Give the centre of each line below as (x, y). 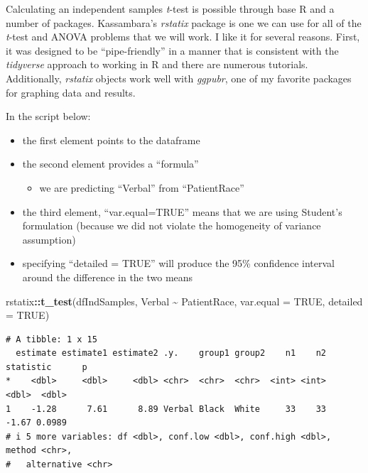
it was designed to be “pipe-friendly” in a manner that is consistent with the (172, 50)
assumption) (49, 239)
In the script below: (48, 116)
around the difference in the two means (108, 277)
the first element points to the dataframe (111, 140)
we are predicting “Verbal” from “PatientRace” (142, 187)
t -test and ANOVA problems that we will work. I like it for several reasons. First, (183, 37)
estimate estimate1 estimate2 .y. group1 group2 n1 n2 (171, 353)
